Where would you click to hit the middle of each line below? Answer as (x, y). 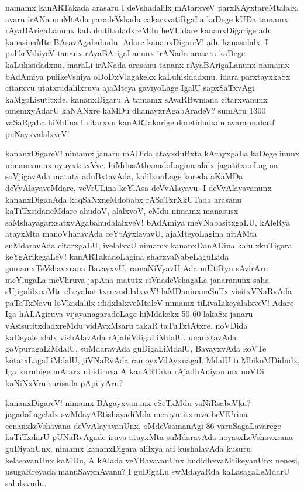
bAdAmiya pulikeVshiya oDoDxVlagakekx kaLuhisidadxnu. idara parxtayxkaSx (148, 76)
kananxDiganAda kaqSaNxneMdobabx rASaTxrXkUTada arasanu (124, 199)
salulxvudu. (26, 483)
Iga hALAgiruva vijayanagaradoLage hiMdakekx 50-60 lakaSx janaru (129, 314)
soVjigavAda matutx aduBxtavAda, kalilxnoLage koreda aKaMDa (124, 176)
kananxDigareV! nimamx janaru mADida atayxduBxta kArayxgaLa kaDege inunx (153, 153)
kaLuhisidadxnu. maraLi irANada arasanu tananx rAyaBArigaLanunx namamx (147, 64)
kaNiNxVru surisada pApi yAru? (64, 383)
